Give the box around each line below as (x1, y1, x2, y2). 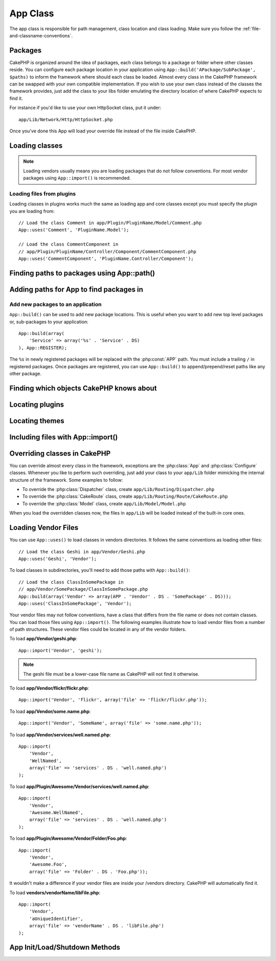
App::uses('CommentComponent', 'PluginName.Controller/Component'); (18, 256, 194, 262)
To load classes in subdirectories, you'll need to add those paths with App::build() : (9, 567, 190, 573)
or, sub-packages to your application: (9, 319, 89, 325)
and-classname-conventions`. (9, 32, 73, 38)
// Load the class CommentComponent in (18, 241, 119, 248)
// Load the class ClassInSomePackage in (18, 579, 124, 585)
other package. (9, 370, 42, 376)
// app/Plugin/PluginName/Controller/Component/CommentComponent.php (18, 249, 197, 254)
